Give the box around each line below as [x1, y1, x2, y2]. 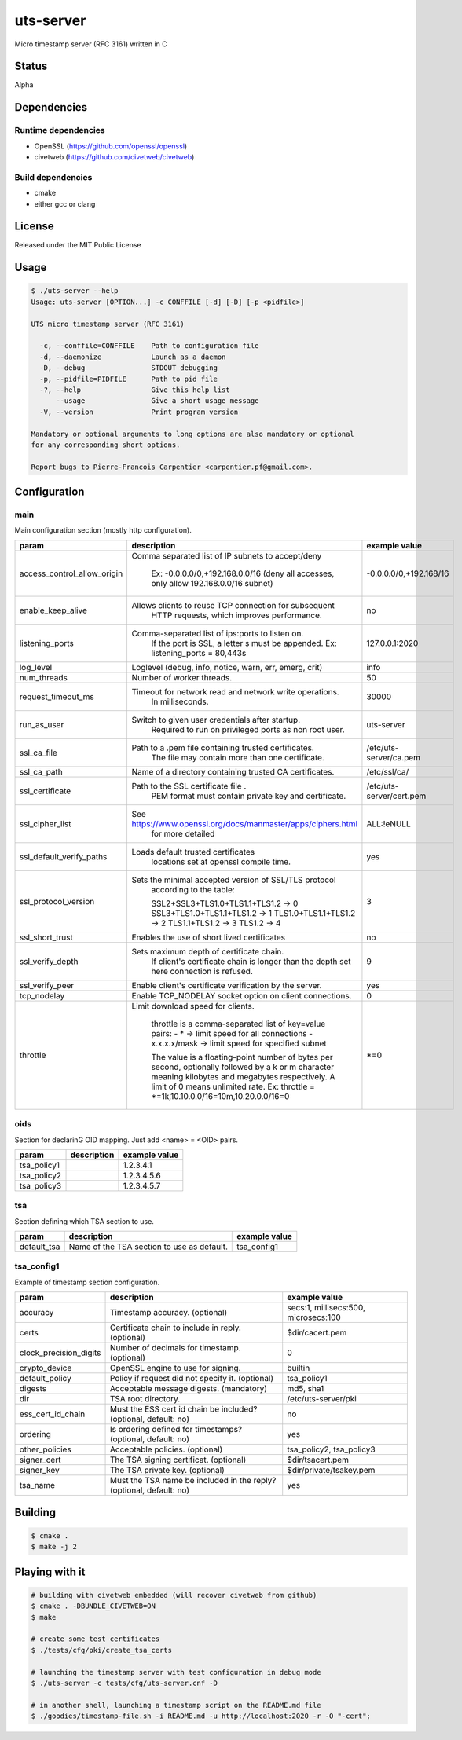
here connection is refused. [151, 965, 253, 976]
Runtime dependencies [14, 125, 105, 136]
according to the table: [151, 884, 235, 895]
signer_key [19, 1465, 60, 1476]
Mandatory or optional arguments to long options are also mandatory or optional [31, 429, 355, 438]
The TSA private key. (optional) [110, 1465, 225, 1476]
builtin [287, 1363, 310, 1374]
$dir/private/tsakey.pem [287, 1465, 376, 1476]
